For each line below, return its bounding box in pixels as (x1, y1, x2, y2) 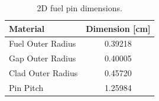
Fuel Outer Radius (9, 37, 76, 50)
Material (9, 22, 45, 34)
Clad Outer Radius (9, 67, 78, 79)
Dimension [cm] (86, 22, 151, 34)
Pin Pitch (9, 81, 44, 93)
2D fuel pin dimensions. (37, 2, 122, 14)
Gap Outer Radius (9, 52, 76, 64)
